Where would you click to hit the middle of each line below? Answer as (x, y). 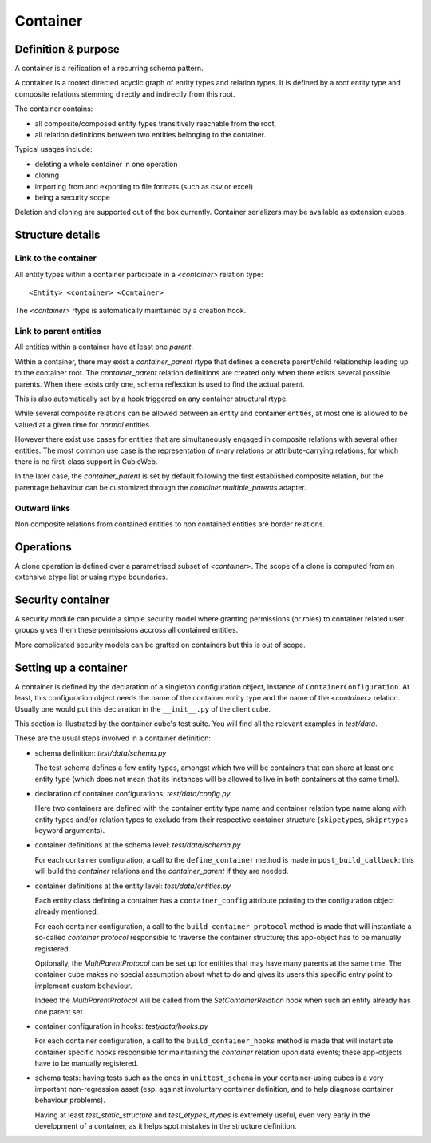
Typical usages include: (54, 149)
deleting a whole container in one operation (106, 164)
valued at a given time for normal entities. (83, 424)
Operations (43, 547)
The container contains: (54, 109)
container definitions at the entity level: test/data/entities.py (133, 886)
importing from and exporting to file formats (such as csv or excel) (144, 186)
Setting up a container (71, 667)
